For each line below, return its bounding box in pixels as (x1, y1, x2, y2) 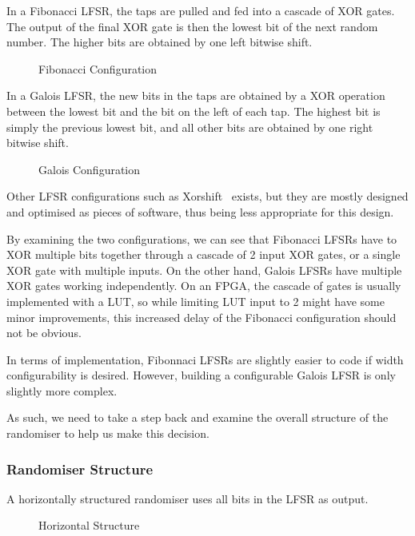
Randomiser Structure (6, 459, 154, 478)
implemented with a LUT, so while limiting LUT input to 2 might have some (6, 292, 385, 309)
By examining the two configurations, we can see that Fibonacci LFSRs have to (6, 230, 397, 247)
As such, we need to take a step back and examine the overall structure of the (6, 409, 389, 426)
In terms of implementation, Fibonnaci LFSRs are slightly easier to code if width (6, 351, 404, 367)
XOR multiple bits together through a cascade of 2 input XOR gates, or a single (6, 246, 401, 263)
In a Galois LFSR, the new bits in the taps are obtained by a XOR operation (6, 87, 385, 104)
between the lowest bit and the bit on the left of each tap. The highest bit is (6, 102, 381, 119)
